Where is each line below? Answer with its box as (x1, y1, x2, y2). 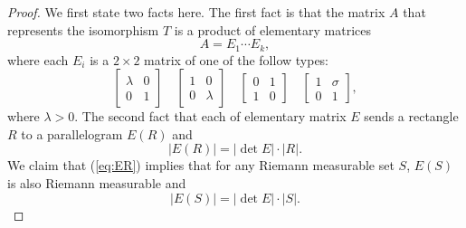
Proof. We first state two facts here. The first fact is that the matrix (7, 3, 385, 21)
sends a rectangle (364, 107, 459, 126)
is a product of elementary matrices (174, 20, 372, 39)
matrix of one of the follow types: (144, 50, 329, 69)
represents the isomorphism (7, 20, 159, 39)
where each (7, 50, 69, 69)
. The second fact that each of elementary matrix (74, 107, 347, 126)
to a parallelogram (21, 124, 123, 143)
